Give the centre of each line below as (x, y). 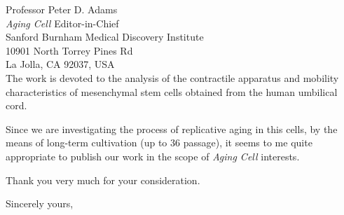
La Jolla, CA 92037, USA (60, 64)
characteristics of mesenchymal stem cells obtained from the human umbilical (172, 91)
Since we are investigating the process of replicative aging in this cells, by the (172, 129)
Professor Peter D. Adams (62, 9)
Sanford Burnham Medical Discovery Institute (105, 37)
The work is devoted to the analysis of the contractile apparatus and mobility (172, 77)
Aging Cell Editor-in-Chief (62, 23)
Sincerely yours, (40, 203)
